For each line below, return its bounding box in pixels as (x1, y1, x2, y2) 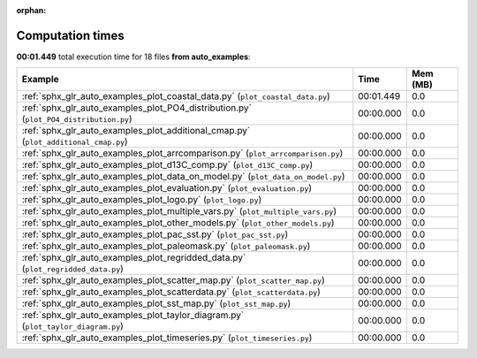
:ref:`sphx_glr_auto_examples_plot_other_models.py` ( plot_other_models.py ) (21, 217, 335, 229)
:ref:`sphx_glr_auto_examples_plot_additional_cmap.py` (21, 125, 251, 137)
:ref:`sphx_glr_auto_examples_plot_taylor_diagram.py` (21, 309, 245, 322)
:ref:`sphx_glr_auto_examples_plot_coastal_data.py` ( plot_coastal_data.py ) (21, 90, 330, 103)
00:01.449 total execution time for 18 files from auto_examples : (16, 51, 251, 62)
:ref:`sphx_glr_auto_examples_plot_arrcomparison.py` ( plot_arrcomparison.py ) (21, 147, 344, 159)
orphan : (16, 5, 47, 15)
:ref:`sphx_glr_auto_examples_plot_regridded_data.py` (21, 252, 246, 264)
